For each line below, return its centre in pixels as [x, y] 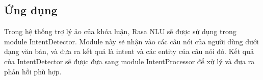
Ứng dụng [31, 10]
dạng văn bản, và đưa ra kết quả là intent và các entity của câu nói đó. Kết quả [129, 51]
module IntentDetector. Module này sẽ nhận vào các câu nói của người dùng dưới [131, 41]
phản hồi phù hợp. [33, 71]
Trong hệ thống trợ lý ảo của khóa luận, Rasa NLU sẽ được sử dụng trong [120, 31]
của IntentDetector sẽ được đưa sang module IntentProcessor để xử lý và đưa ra [129, 61]
